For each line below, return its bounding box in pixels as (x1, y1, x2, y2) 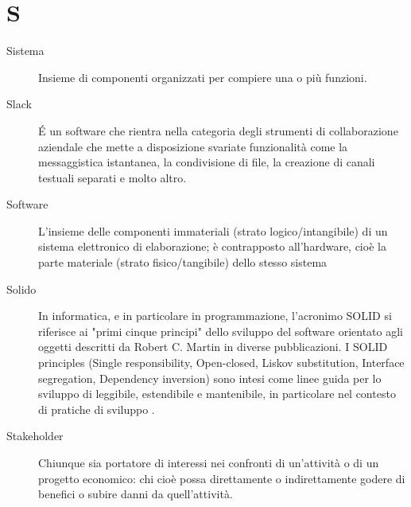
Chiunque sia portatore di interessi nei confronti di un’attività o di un (38, 454, 379, 470)
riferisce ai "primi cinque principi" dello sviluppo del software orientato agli (38, 322, 403, 339)
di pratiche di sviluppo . (38, 400, 155, 417)
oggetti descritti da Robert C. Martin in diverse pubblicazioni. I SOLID (38, 338, 388, 355)
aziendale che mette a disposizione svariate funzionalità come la (38, 138, 348, 154)
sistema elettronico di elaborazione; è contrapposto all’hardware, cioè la (38, 238, 386, 255)
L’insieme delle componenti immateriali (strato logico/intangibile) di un (38, 222, 388, 239)
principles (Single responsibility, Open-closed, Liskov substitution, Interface (38, 354, 405, 371)
